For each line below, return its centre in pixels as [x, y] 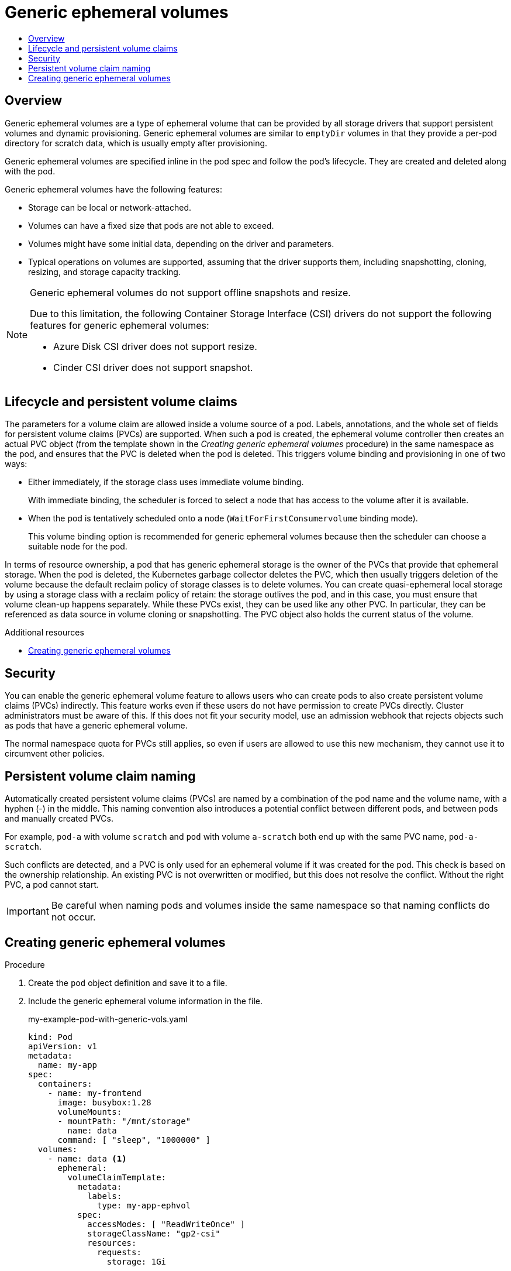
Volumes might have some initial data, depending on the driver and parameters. [181, 243]
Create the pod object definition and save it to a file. [128, 983]
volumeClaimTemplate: [117, 1177]
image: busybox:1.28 [104, 1102]
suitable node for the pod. [78, 547]
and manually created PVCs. [59, 819]
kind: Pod [50, 1037]
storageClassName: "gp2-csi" [154, 1233]
